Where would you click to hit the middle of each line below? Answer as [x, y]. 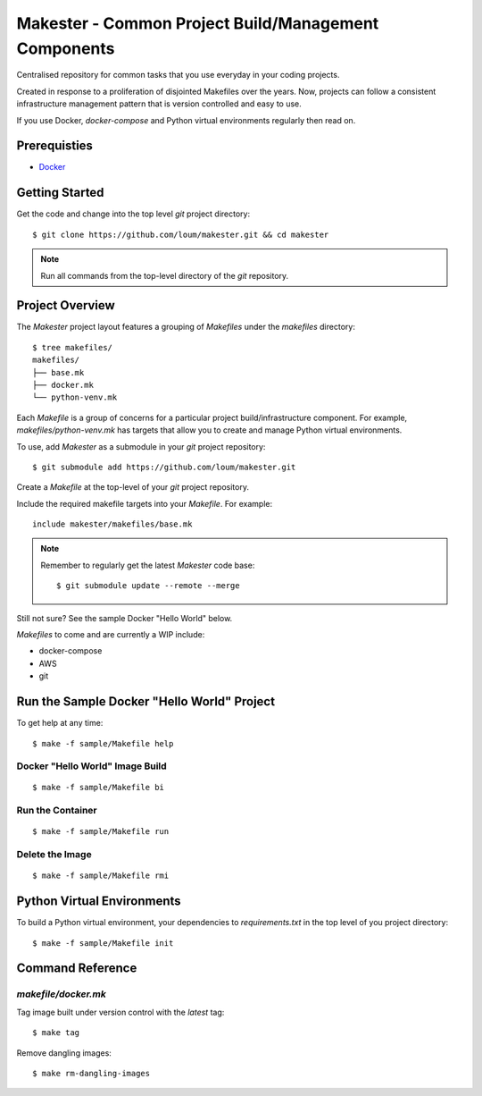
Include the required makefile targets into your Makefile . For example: [144, 503]
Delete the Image [54, 855]
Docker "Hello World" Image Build [91, 766]
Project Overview [66, 305]
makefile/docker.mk [62, 994]
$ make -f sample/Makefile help [103, 743]
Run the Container [57, 811]
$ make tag [56, 1033]
